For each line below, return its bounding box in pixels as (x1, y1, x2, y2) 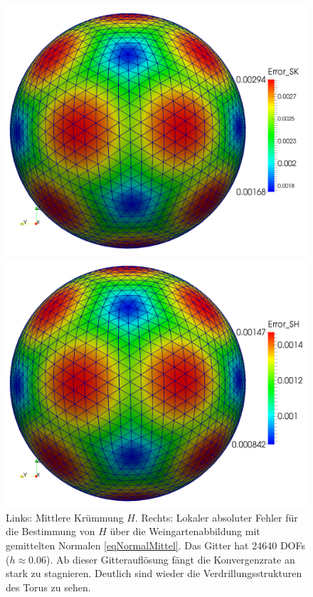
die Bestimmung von (6, 524, 95, 539)
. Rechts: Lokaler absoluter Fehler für (134, 509, 298, 524)
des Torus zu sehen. (6, 579, 91, 594)
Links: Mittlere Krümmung (6, 509, 124, 524)
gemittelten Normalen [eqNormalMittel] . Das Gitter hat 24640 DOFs (6, 537, 305, 552)
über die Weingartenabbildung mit (110, 524, 260, 539)
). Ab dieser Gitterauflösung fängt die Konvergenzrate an (46, 551, 295, 566)
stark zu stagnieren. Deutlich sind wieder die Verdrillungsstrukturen (6, 566, 302, 581)
